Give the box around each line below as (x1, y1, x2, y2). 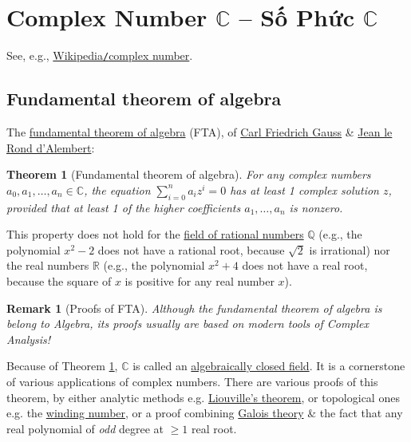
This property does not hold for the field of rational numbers (6, 226, 304, 243)
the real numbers (6, 257, 89, 274)
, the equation (84, 181, 151, 198)
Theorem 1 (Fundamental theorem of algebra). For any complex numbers (6, 166, 371, 183)
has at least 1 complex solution (230, 181, 379, 198)
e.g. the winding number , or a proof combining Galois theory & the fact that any (6, 405, 403, 421)
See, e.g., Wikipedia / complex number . (6, 47, 193, 64)
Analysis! (6, 330, 51, 347)
